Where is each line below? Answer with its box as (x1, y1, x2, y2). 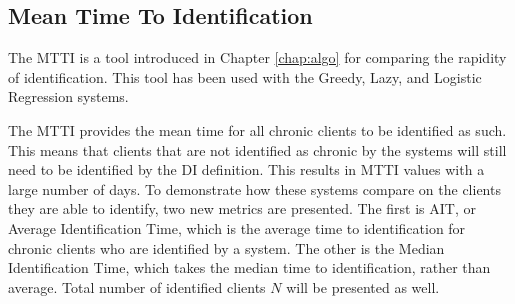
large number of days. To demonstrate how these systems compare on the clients (8, 178, 501, 199)
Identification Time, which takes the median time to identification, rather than (8, 257, 491, 278)
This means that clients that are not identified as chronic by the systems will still (8, 139, 507, 160)
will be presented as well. (286, 276, 440, 297)
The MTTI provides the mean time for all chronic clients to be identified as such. (8, 119, 507, 140)
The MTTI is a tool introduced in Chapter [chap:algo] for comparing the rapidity (8, 47, 507, 68)
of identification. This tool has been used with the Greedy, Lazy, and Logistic (8, 66, 482, 87)
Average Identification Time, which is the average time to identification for (8, 217, 466, 238)
